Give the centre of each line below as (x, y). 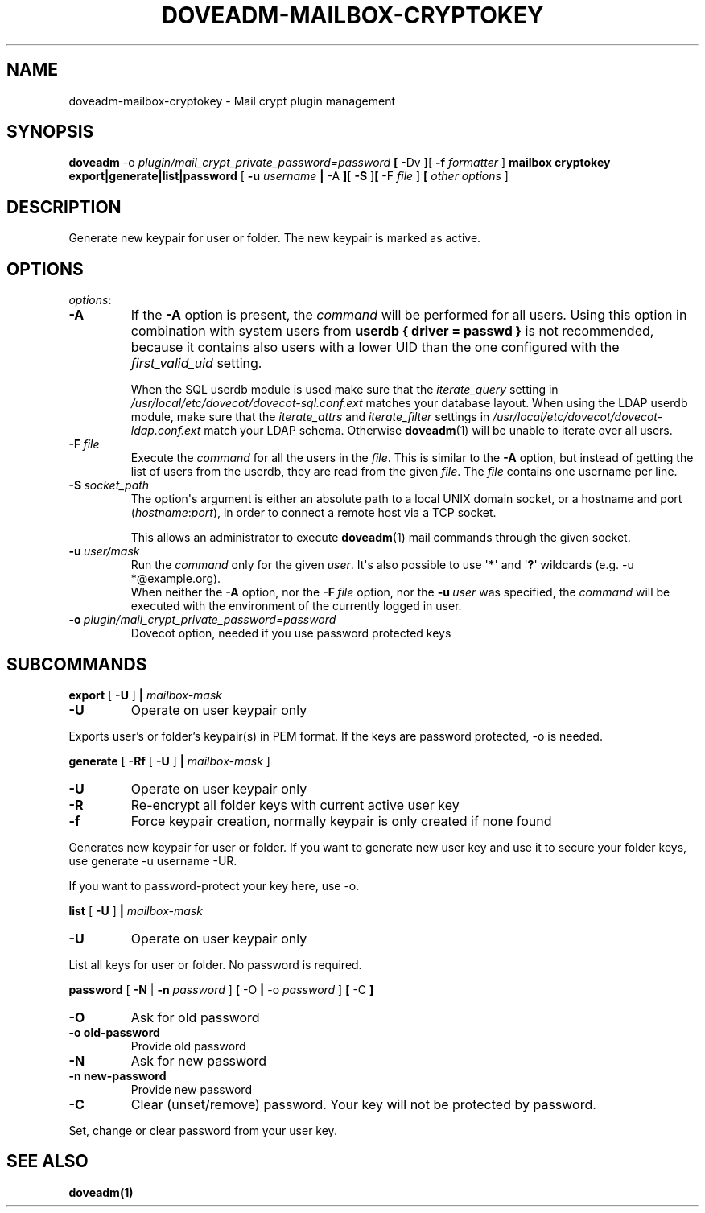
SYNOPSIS (50, 132)
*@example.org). (176, 579)
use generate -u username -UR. (153, 860)
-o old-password (114, 1032)
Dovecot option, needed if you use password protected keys (291, 633)
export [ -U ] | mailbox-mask (146, 695)
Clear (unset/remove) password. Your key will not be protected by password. (363, 1104)
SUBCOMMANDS (77, 664)
